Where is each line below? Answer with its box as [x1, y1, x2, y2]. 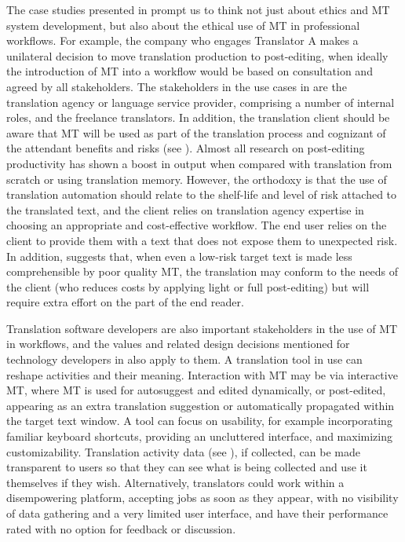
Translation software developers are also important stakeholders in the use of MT [6, 320, 398, 336]
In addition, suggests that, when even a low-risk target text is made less [6, 247, 352, 264]
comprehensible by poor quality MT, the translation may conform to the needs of [6, 263, 398, 280]
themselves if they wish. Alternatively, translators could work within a [6, 474, 345, 490]
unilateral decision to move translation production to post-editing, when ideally [6, 47, 389, 64]
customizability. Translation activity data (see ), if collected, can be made [6, 443, 360, 460]
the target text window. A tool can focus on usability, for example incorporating [6, 412, 392, 429]
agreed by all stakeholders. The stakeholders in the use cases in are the [6, 78, 347, 94]
